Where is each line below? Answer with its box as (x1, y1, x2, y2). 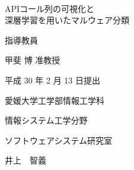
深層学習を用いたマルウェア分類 (5, 14, 129, 26)
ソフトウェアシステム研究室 (5, 134, 113, 146)
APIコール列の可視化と (5, 2, 95, 14)
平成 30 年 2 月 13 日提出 (5, 73, 100, 86)
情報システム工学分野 (5, 114, 88, 126)
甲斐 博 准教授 (5, 54, 60, 66)
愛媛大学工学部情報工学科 (5, 94, 104, 106)
